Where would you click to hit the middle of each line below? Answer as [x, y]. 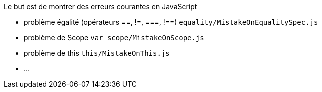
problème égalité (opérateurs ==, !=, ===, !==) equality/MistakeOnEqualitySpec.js [171, 22]
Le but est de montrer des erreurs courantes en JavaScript [100, 7]
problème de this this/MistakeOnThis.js [97, 53]
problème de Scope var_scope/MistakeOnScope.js [114, 38]
